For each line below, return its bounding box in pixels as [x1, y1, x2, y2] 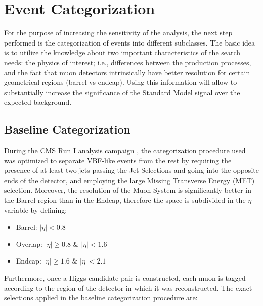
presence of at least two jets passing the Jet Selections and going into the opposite [4, 165, 259, 176]
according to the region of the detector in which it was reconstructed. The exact [4, 282, 252, 293]
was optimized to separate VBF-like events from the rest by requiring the [4, 155, 232, 165]
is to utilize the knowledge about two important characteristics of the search [4, 47, 241, 58]
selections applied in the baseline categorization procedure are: [4, 292, 198, 303]
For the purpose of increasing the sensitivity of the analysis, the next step [4, 27, 233, 38]
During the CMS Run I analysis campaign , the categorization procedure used [4, 145, 246, 156]
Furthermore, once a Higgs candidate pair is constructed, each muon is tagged [4, 273, 246, 283]
